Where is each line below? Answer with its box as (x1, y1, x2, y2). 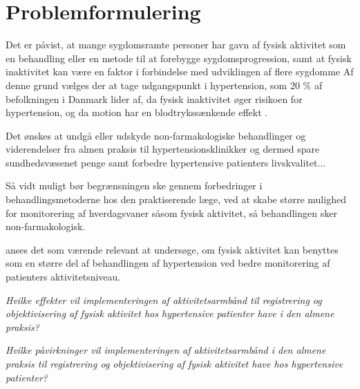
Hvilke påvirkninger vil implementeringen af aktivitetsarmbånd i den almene (6, 343, 326, 357)
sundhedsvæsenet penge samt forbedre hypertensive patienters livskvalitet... (6, 155, 326, 169)
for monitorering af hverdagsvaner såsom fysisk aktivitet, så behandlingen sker (6, 205, 337, 220)
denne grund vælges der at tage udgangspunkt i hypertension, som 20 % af (6, 77, 323, 92)
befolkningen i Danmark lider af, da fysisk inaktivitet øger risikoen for (6, 91, 303, 106)
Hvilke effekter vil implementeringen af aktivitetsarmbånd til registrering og (6, 292, 322, 307)
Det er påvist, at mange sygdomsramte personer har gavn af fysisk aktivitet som (6, 37, 346, 52)
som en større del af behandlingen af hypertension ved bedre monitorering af (6, 256, 330, 270)
